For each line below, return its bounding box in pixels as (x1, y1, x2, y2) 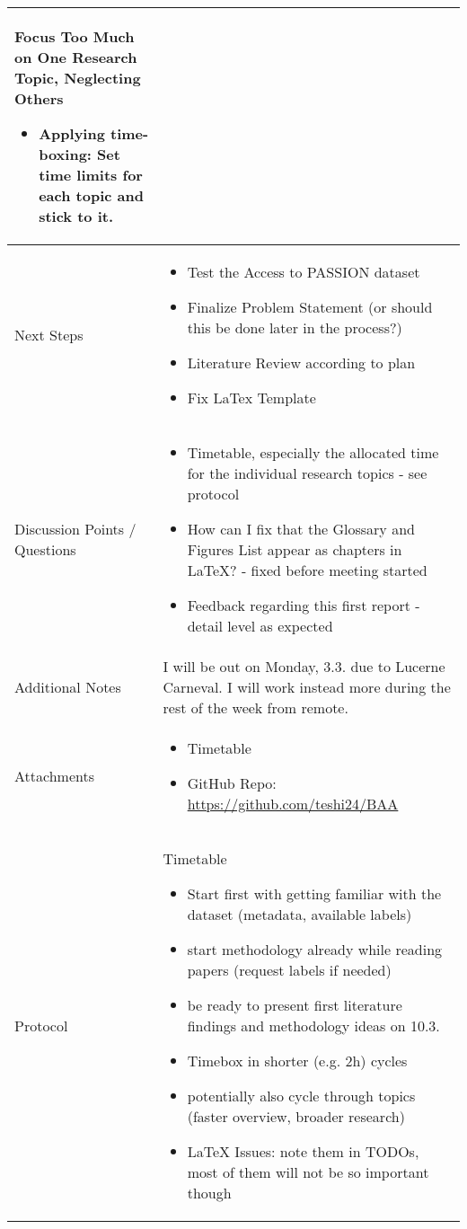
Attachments (14, 765, 94, 786)
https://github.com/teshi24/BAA (187, 793, 399, 814)
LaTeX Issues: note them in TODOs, (187, 1141, 419, 1162)
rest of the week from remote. (163, 697, 348, 718)
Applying (39, 123, 105, 144)
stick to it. (39, 206, 114, 226)
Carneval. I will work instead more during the (163, 676, 451, 697)
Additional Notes (14, 676, 121, 697)
